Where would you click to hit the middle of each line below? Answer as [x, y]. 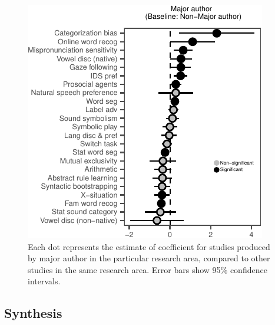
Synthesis [33, 313]
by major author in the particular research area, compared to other [149, 258]
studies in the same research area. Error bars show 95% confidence [148, 269]
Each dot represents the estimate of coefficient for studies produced [149, 246]
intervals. [44, 281]
